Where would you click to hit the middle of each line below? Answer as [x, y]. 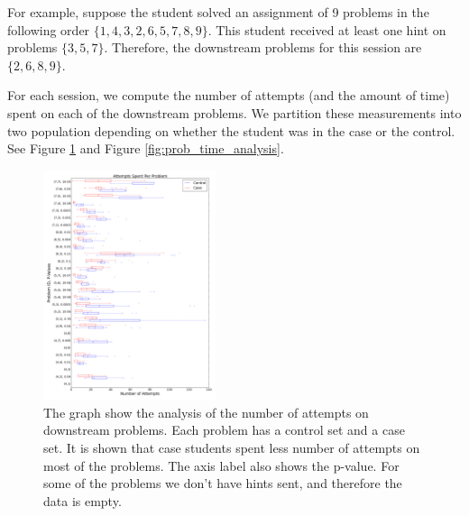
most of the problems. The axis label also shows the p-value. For [221, 465]
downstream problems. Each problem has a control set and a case [224, 430]
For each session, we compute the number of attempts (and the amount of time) [229, 95]
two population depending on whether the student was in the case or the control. [231, 130]
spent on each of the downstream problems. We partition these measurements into [234, 112]
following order [49, 29]
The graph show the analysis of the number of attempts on [206, 412]
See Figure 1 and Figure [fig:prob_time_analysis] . [146, 148]
